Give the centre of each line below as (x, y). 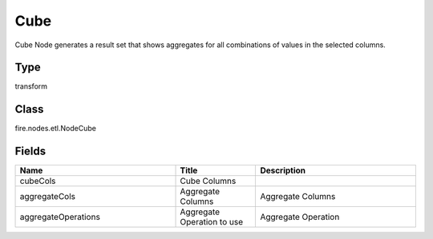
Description (283, 170)
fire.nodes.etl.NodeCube (55, 129)
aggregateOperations (60, 217)
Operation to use (212, 222)
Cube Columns (208, 181)
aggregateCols (48, 197)
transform (31, 86)
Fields (30, 151)
